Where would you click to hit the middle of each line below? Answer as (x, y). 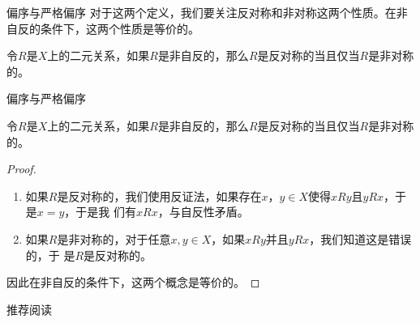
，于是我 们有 (101, 212)
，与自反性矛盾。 (203, 212)
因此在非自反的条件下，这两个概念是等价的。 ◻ (133, 282)
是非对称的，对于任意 (114, 238)
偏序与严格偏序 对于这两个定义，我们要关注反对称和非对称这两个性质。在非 (207, 12)
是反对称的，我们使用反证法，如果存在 (159, 195)
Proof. (21, 169)
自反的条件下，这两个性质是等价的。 (103, 28)
